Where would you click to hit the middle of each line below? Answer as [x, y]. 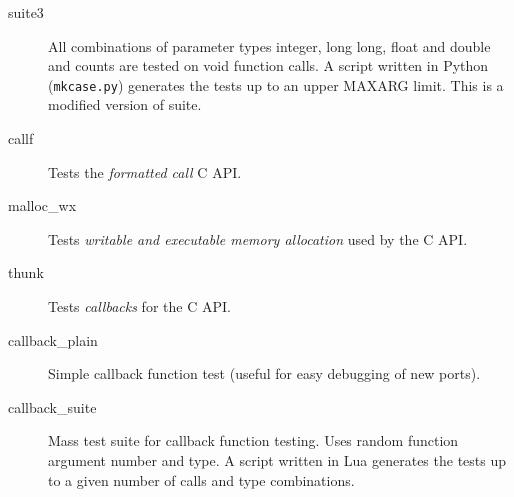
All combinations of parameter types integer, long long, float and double [269, 45]
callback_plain [53, 339]
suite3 [26, 12]
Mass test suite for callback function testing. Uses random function [253, 440]
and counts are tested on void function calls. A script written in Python [268, 65]
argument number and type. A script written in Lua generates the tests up [277, 459]
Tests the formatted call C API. [145, 171]
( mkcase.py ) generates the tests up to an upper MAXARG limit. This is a [276, 84]
